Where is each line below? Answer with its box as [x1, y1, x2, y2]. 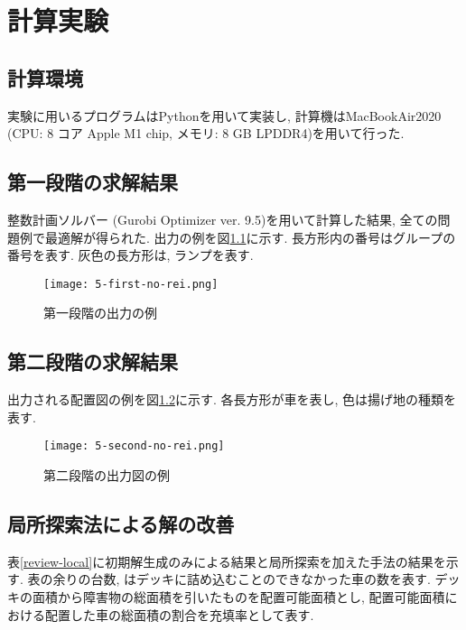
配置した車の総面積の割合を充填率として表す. [44, 605, 314, 624]
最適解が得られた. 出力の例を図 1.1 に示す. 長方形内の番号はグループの [44, 227, 456, 246]
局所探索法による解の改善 [7, 510, 235, 538]
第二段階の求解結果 [7, 347, 178, 375]
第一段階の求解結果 [7, 168, 178, 196]
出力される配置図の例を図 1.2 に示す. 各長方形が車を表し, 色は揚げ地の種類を [7, 390, 457, 409]
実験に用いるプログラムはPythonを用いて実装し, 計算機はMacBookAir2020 [7, 106, 442, 125]
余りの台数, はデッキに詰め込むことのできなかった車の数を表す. [52, 570, 431, 588]
